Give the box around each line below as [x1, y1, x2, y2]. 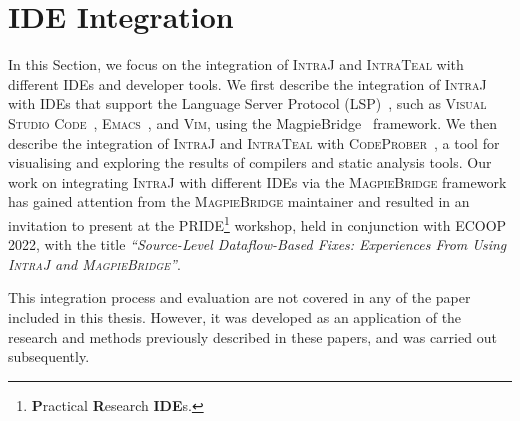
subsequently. [8, 346, 90, 367]
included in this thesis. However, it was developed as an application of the [8, 306, 462, 327]
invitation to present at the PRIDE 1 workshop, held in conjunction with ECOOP [8, 211, 507, 235]
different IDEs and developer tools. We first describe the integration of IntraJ [8, 73, 487, 94]
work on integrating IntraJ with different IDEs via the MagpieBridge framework [8, 171, 507, 192]
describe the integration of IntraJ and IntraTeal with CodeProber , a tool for [8, 132, 500, 153]
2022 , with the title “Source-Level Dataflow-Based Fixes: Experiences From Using [8, 234, 507, 255]
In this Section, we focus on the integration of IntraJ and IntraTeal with [8, 54, 464, 75]
